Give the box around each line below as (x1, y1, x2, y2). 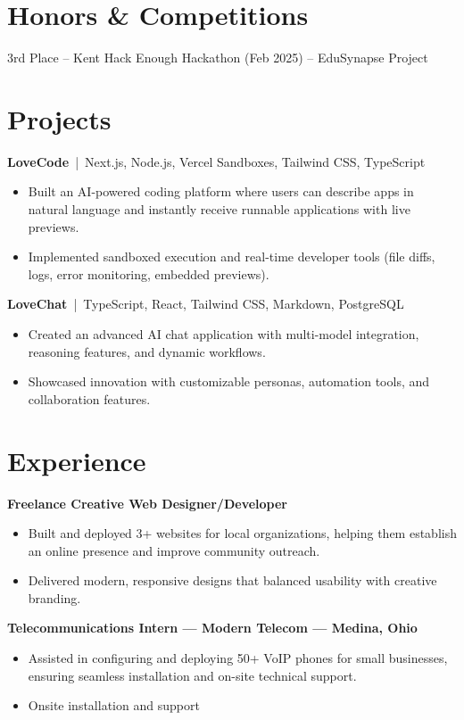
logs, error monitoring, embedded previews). (28, 264, 269, 283)
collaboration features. (28, 389, 151, 408)
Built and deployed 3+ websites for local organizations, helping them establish (28, 524, 457, 542)
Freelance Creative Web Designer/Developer (7, 493, 287, 512)
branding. (28, 588, 81, 607)
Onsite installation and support (28, 696, 200, 715)
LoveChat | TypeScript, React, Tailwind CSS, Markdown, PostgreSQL (7, 294, 404, 313)
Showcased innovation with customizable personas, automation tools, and (28, 372, 430, 391)
